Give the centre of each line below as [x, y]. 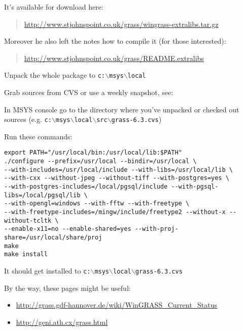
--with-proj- [157, 229]
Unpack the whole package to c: [55, 75]
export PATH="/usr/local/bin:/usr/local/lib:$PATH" [93, 153]
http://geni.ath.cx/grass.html [62, 322]
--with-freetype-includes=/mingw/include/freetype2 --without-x [115, 212]
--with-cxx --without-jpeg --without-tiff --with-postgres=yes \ [117, 178]
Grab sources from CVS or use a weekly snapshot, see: [89, 92]
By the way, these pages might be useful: [67, 288]
